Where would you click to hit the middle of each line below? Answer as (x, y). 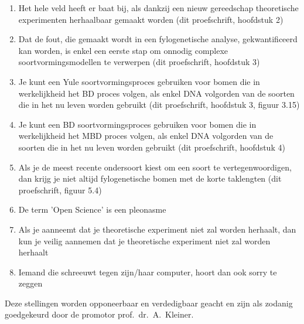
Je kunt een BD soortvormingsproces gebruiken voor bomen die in (137, 124)
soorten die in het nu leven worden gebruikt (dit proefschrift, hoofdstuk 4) (152, 147)
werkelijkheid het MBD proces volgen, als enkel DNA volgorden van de (146, 136)
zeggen (30, 283)
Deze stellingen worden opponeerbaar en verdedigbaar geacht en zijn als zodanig (149, 303)
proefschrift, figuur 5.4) (60, 190)
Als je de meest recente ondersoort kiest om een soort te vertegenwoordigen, (155, 167)
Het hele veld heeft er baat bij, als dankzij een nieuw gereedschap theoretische (158, 8)
